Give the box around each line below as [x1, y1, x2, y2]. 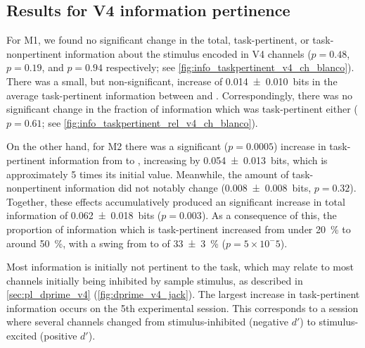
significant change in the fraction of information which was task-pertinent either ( [6, 101, 358, 116]
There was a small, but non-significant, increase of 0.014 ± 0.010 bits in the [6, 73, 338, 88]
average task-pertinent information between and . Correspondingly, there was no [6, 87, 353, 102]
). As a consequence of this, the [201, 208, 337, 223]
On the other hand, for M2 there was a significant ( [6, 139, 229, 154]
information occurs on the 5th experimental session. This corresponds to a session [6, 300, 359, 315]
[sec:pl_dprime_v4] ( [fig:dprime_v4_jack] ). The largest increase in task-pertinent [6, 287, 360, 302]
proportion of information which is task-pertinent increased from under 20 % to [6, 221, 351, 236]
